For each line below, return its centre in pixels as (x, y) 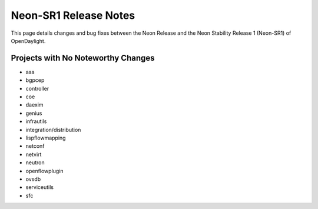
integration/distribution (53, 130)
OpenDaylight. (28, 41)
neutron (35, 162)
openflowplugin (45, 171)
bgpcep (35, 80)
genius (34, 113)
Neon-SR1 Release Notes (73, 15)
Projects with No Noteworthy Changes (83, 58)
